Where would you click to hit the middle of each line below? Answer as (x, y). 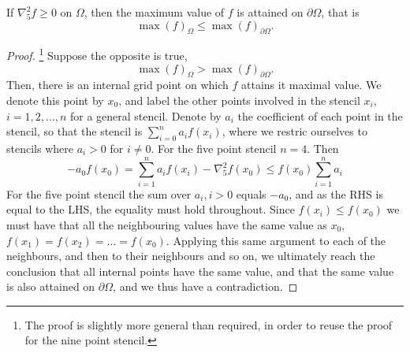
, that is (340, 12)
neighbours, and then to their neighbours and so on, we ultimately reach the (191, 256)
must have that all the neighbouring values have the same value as (167, 224)
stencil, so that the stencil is (75, 131)
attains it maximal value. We (311, 85)
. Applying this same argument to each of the (276, 240)
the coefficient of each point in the (320, 115)
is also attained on (51, 286)
